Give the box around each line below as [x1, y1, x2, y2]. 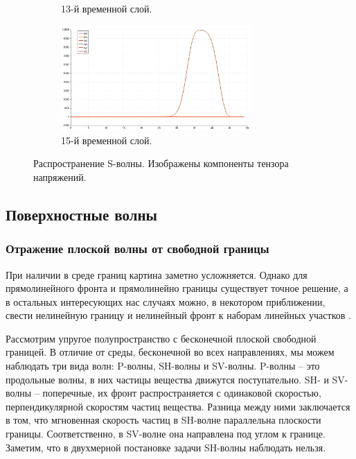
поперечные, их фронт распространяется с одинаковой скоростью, [42, 386, 321, 400]
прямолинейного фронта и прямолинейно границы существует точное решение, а [6, 281, 348, 295]
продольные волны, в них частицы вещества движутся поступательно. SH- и [6, 372, 329, 386]
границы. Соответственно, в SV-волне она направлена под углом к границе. [6, 426, 326, 441]
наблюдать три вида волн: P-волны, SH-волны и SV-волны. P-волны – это [6, 358, 320, 373]
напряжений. [33, 169, 87, 184]
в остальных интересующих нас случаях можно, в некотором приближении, [6, 294, 326, 309]
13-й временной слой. [61, 1, 152, 15]
